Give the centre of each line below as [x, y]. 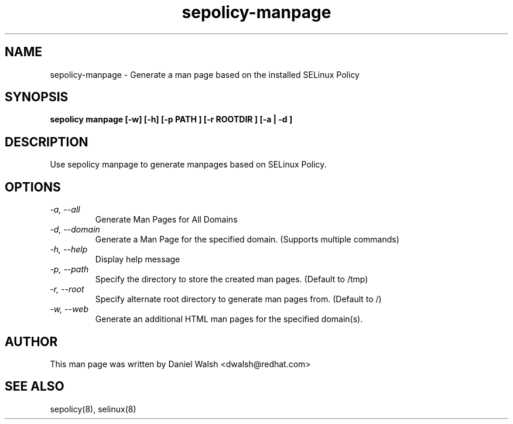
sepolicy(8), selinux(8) [93, 409]
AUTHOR [31, 341]
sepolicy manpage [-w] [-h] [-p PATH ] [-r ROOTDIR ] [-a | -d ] [171, 119]
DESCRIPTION [47, 142]
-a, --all [65, 210]
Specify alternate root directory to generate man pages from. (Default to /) [238, 299]
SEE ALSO [35, 387]
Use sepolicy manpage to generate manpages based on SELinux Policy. [188, 165]
